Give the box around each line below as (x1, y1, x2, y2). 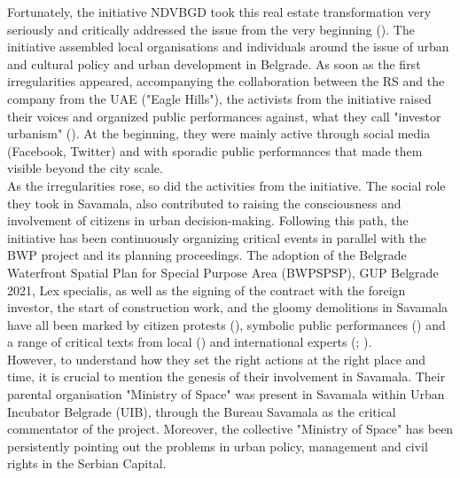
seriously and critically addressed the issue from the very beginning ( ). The (7, 20, 415, 38)
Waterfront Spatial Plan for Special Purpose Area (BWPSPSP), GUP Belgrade (7, 263, 439, 281)
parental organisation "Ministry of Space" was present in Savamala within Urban (7, 385, 445, 404)
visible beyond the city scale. (7, 159, 163, 177)
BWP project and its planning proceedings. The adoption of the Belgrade (7, 246, 407, 264)
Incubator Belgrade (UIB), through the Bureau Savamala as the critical (7, 402, 396, 420)
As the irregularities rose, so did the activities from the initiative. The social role (7, 176, 446, 194)
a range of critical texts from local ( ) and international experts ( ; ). (7, 333, 372, 351)
